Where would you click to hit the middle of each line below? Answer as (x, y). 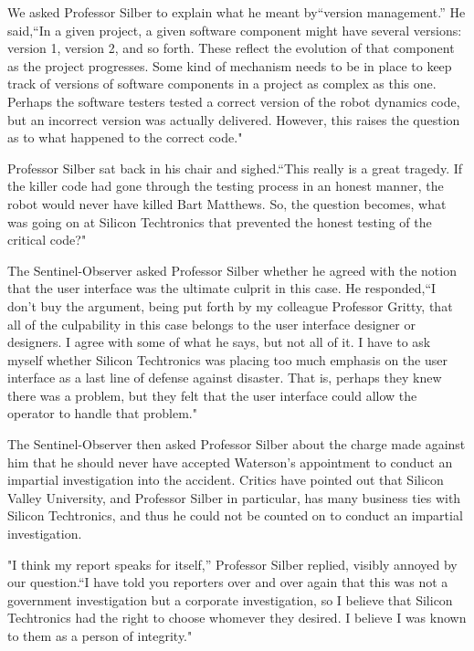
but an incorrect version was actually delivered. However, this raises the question (234, 119)
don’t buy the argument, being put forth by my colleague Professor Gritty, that (230, 305)
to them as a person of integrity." (100, 635)
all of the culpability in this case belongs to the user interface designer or (211, 324)
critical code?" (47, 240)
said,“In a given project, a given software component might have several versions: (235, 30)
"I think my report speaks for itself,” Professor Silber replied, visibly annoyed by (232, 564)
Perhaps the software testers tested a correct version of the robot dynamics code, (234, 101)
